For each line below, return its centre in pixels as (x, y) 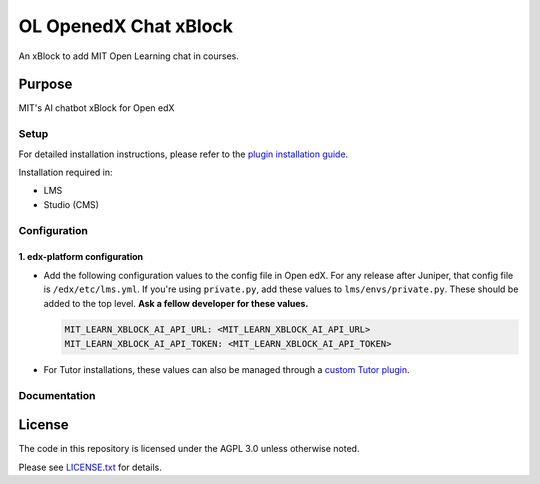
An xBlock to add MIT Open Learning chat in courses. (129, 56)
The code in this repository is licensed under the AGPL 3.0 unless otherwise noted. (189, 449)
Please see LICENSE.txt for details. (90, 467)
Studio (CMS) (71, 204)
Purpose (45, 84)
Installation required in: (65, 172)
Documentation (57, 395)
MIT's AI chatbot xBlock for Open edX (96, 108)
